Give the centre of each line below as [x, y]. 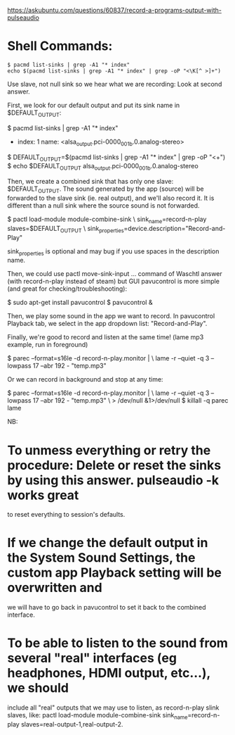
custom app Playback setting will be [115, 573]
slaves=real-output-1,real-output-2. [72, 724]
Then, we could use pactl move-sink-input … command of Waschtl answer [115, 274]
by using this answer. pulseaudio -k [113, 480]
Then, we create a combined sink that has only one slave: [90, 182]
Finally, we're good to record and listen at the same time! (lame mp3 [106, 337]
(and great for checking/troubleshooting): [67, 289]
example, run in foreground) [48, 345]
